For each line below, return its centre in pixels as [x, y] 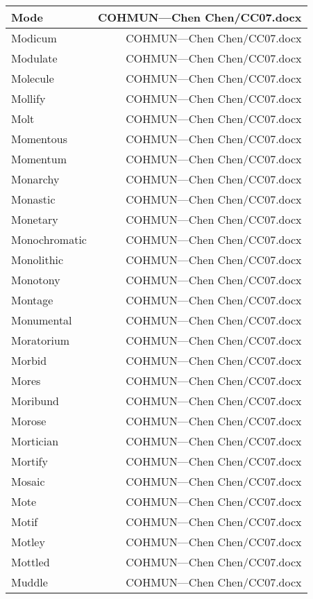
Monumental [42, 320]
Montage [32, 300]
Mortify [29, 461]
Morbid [29, 360]
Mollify [28, 98]
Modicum [34, 38]
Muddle [29, 582]
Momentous [39, 139]
